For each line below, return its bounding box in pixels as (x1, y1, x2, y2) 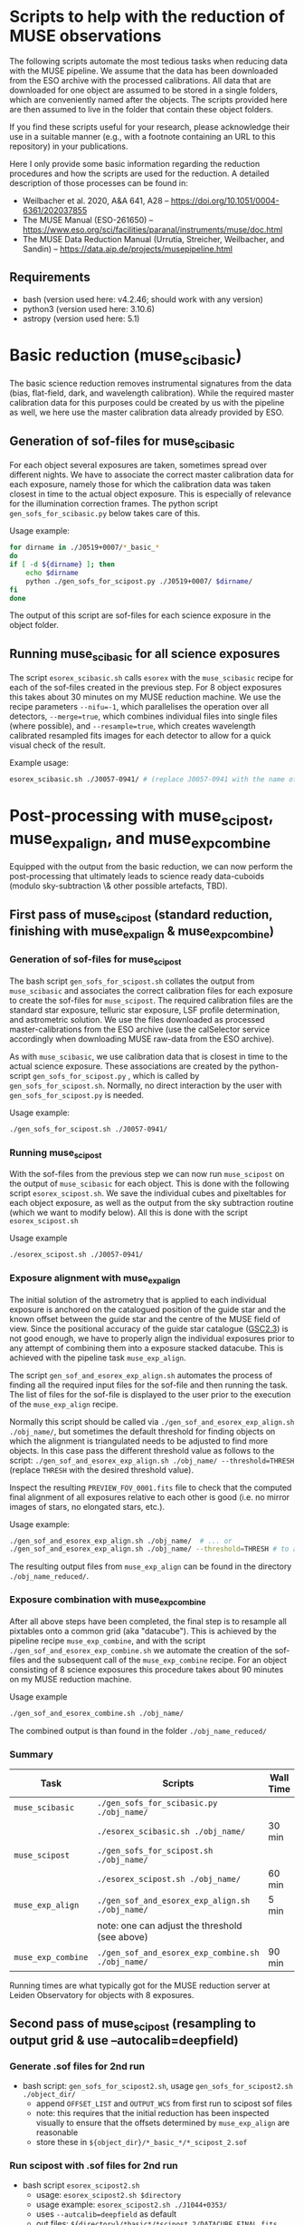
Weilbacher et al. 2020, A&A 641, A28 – (22, 195, 169, 206)
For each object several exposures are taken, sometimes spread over (9, 460, 267, 471)
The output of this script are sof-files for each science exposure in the (9, 610, 271, 621)
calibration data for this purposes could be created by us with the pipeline (9, 397, 285, 408)
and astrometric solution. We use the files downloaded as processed (9, 1014, 265, 1024)
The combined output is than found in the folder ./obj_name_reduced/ (9, 1725, 267, 1736)
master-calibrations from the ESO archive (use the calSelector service (9, 1024, 271, 1034)
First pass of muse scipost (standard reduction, (9, 907, 273, 925)
